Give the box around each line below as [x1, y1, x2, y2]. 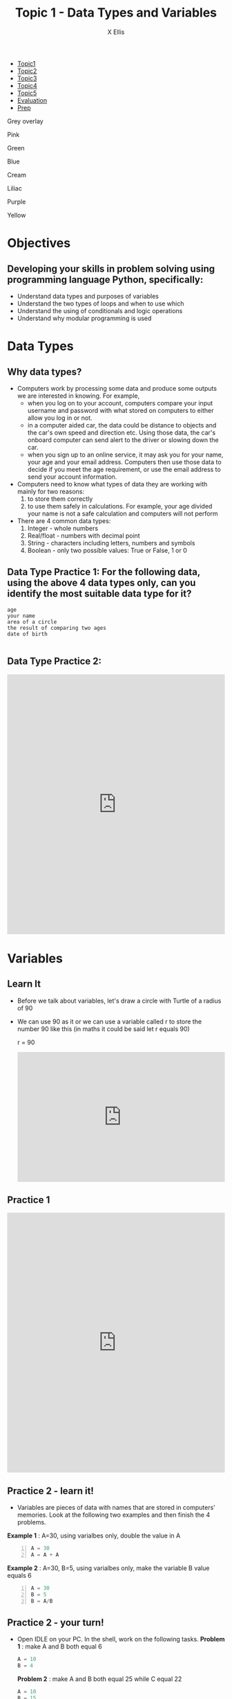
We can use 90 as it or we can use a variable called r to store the [17, 1017, 202, 1025]
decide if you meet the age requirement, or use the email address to [27, 465, 221, 473]
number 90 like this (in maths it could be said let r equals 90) [17, 1024, 190, 1033]
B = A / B [30, 1597, 53, 1605]
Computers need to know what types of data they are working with [17, 479, 208, 488]
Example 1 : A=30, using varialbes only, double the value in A [7, 1531, 181, 1540]
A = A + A [30, 1551, 59, 1558]
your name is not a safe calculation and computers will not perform [27, 509, 219, 518]
